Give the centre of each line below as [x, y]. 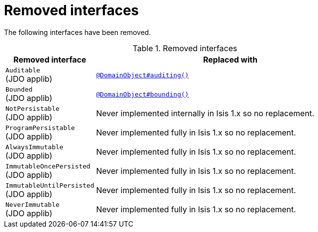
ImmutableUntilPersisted [50, 185]
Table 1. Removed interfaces [185, 48]
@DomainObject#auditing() [142, 75]
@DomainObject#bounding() [142, 94]
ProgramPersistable [40, 128]
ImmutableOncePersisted [48, 166]
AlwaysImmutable [35, 147]
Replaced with [230, 59]
